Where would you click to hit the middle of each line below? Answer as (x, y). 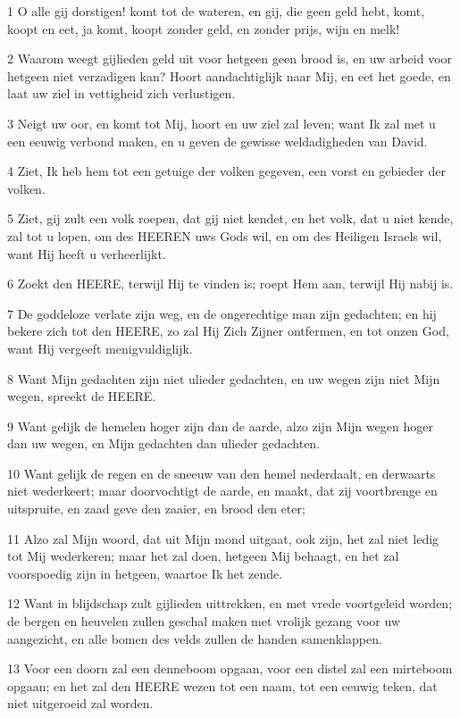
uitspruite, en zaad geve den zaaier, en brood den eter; (156, 509)
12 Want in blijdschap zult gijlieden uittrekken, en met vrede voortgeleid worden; (230, 603)
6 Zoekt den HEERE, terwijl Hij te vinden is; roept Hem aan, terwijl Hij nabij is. (230, 284)
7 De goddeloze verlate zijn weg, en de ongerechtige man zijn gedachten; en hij (222, 313)
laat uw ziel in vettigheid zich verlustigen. (121, 93)
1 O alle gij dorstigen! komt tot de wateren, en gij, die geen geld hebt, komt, (216, 11)
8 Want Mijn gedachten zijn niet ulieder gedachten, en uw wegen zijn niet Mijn (224, 378)
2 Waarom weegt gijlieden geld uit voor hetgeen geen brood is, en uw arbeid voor (230, 58)
